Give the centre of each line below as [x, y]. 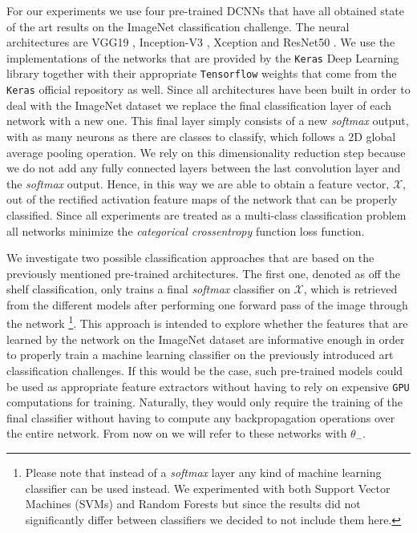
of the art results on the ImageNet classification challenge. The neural [178, 26]
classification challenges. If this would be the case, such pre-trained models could [205, 370]
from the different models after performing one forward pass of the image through [207, 304]
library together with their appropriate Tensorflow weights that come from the [202, 73]
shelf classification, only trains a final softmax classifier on [148, 289]
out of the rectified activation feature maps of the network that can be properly [202, 199]
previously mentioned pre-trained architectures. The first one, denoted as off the [203, 273]
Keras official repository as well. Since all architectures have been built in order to [208, 89]
